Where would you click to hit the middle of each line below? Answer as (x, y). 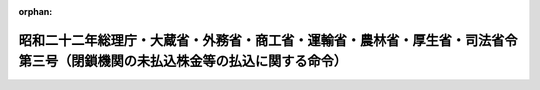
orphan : (35, 11)
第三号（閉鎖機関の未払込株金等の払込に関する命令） (182, 61)
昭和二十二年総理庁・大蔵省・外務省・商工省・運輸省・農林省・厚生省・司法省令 (268, 40)
